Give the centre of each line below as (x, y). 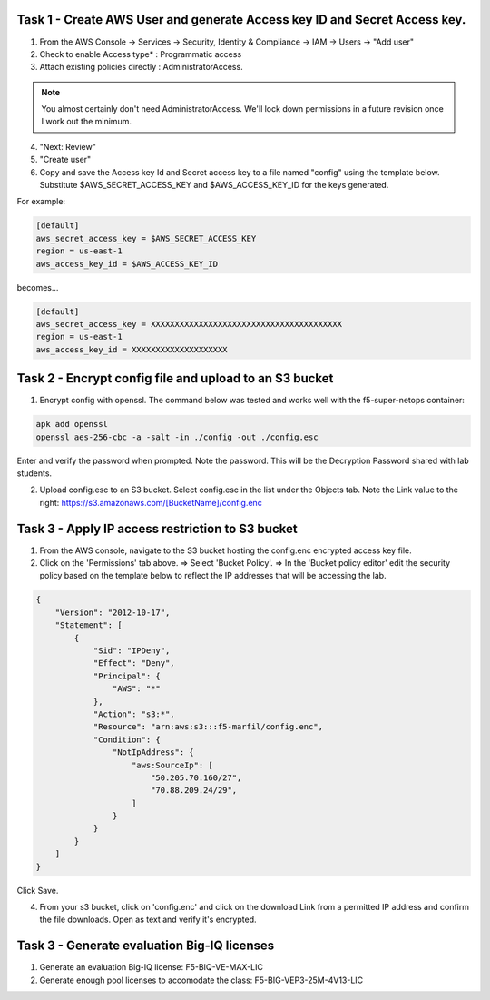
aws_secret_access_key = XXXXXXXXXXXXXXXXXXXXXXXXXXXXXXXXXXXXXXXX (189, 324)
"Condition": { (127, 739)
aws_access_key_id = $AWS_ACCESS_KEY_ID (127, 264)
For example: (41, 202)
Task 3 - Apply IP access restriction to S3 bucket (157, 528)
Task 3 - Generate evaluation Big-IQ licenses (146, 946)
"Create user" (65, 160)
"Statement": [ (88, 625)
